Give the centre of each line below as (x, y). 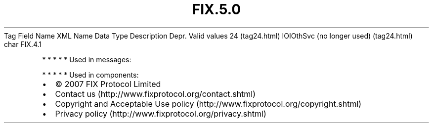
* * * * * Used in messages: (87, 59)
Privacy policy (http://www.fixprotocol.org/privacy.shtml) (161, 113)
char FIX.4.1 (23, 44)
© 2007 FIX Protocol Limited (108, 84)
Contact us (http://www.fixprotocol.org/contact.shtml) (155, 94)
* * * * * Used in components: (90, 75)
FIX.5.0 (216, 9)
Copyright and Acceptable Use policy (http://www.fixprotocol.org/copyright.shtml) (208, 104)
